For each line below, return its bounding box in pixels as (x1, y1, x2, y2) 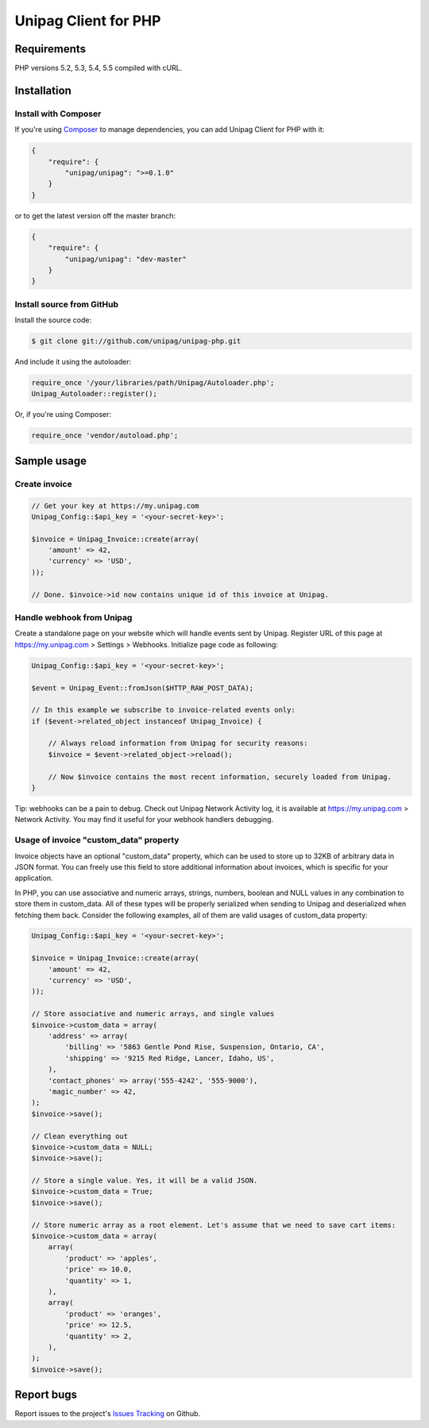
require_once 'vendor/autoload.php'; (31, 431, 179, 440)
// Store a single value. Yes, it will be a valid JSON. (31, 1176, 258, 1185)
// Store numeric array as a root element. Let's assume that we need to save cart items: (31, 1220, 396, 1229)
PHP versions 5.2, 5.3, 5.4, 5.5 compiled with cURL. (14, 64, 183, 73)
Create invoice (14, 478, 72, 489)
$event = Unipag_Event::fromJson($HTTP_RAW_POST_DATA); (31, 683, 254, 693)
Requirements (14, 42, 87, 56)
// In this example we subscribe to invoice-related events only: (31, 705, 296, 715)
